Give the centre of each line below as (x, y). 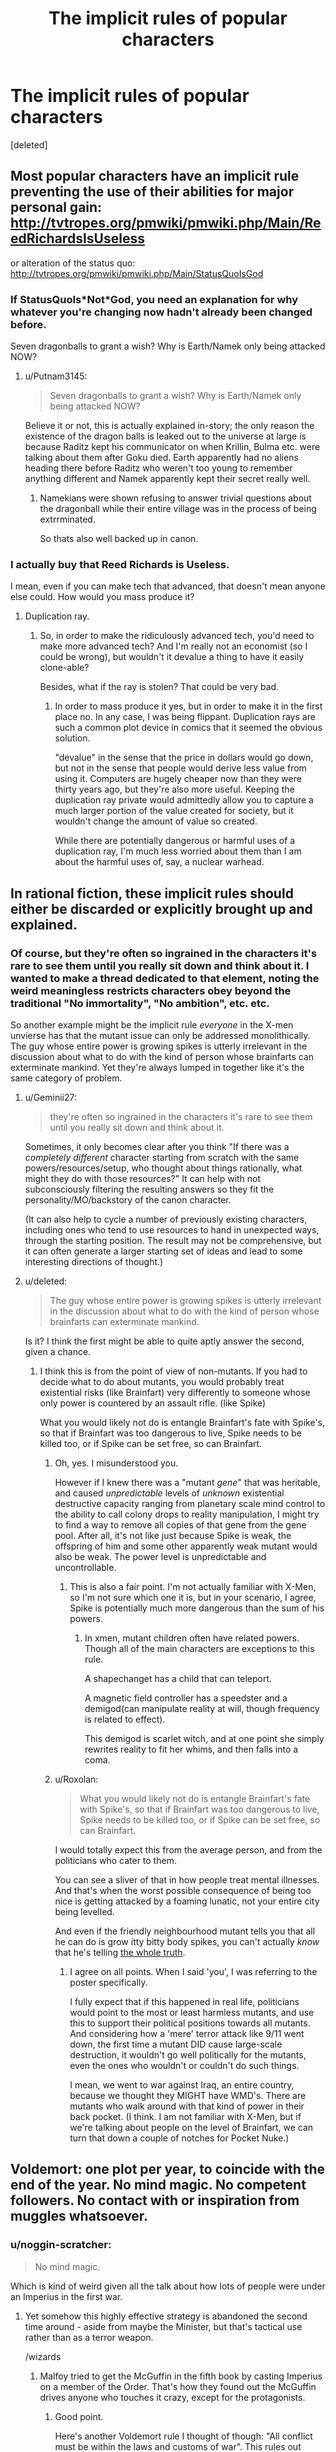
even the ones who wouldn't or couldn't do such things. (184, 2066)
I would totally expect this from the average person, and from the (188, 1850)
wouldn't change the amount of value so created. (156, 821)
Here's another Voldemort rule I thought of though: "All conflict (183, 2436)
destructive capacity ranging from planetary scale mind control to (190, 1504)
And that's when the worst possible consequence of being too (183, 1891)
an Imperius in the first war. (66, 2296)
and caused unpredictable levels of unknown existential (169, 1493)
